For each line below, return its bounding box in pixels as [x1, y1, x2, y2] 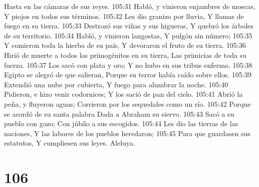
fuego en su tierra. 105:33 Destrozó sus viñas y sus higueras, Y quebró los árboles [4, 20, 253, 31]
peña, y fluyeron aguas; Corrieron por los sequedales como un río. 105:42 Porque [4, 98, 251, 109]
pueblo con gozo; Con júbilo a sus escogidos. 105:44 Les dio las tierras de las [4, 118, 238, 129]
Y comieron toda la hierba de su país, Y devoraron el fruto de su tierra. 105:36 [4, 40, 246, 50]
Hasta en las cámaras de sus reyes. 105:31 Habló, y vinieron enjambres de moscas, [4, 1, 255, 11]
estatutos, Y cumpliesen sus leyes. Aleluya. [4, 138, 135, 148]
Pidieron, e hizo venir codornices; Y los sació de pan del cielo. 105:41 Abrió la [4, 89, 243, 99]
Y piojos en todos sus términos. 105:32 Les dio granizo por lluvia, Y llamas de [4, 10, 244, 21]
